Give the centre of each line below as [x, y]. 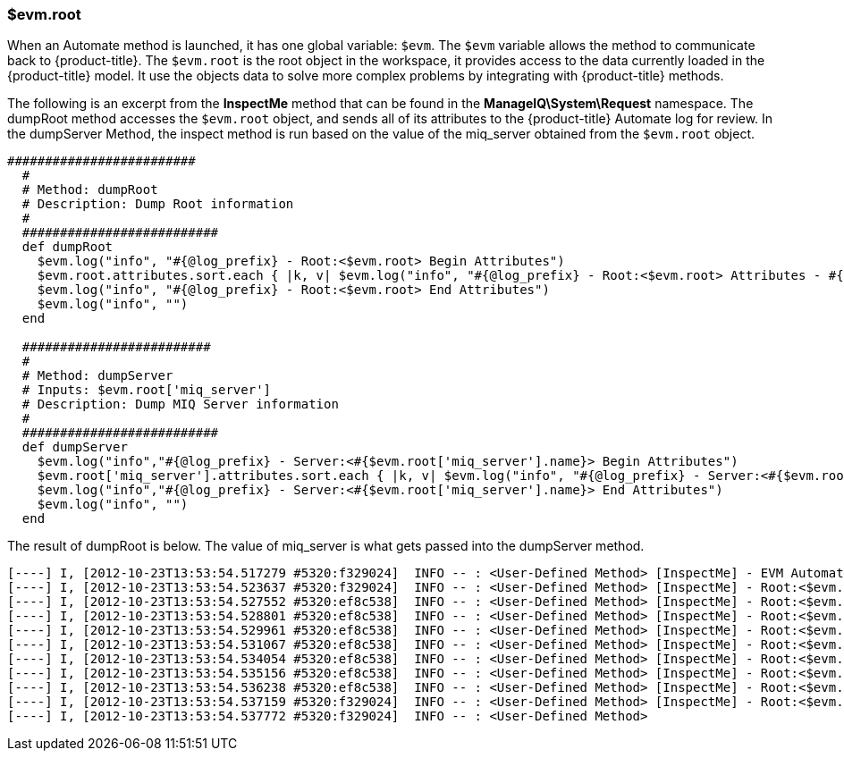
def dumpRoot [68, 247]
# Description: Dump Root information [158, 204]
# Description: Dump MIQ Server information [180, 404]
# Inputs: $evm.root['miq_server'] [147, 390]
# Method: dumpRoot [90, 190]
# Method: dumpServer [97, 376]
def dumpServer [75, 447]
